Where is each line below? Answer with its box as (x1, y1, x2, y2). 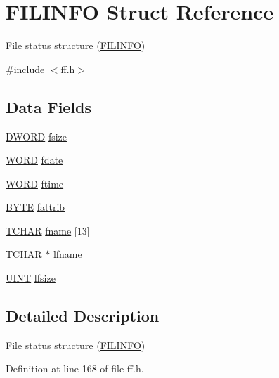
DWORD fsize (6, 129, 67, 143)
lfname (53, 247, 82, 261)
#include (6, 61, 45, 76)
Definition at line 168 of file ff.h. (6, 361, 144, 376)
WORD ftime (6, 176, 64, 190)
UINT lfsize (6, 271, 56, 285)
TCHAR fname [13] (6, 223, 90, 237)
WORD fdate (6, 152, 63, 167)
